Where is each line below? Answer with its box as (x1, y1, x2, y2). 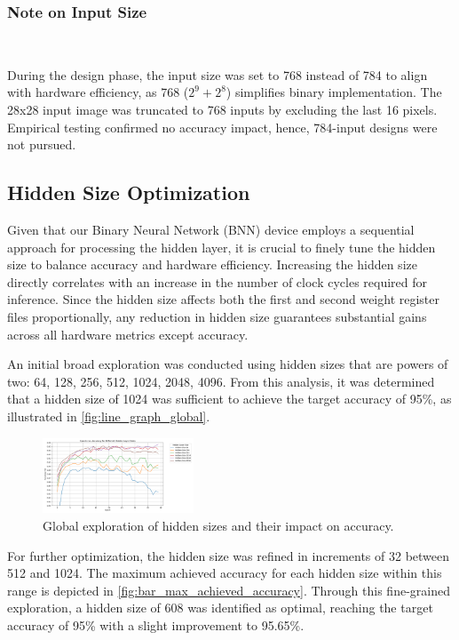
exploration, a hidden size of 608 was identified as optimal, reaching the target (7, 598, 433, 617)
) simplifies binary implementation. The (226, 83, 442, 101)
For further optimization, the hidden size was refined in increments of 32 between (7, 546, 450, 564)
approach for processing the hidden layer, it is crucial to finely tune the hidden (7, 237, 436, 256)
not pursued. (7, 135, 76, 154)
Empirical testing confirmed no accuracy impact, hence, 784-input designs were (7, 117, 438, 136)
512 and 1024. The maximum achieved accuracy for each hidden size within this (7, 564, 442, 582)
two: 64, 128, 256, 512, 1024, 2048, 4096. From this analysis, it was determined (7, 372, 435, 390)
